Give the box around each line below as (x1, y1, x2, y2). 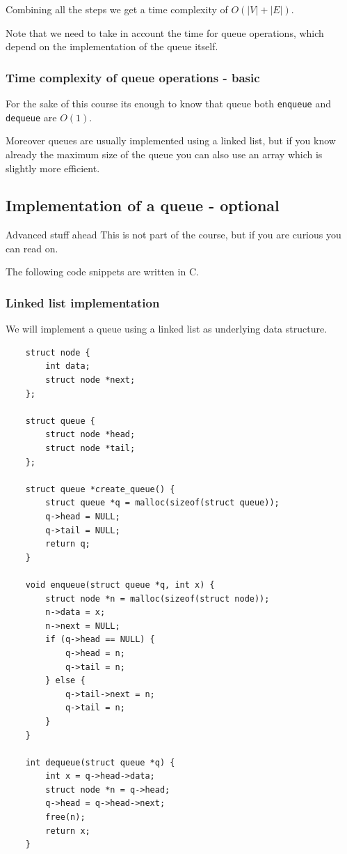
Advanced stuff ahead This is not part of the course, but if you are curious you (6, 227, 341, 242)
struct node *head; (45, 429, 136, 440)
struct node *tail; (45, 443, 136, 454)
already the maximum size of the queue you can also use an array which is (6, 146, 323, 161)
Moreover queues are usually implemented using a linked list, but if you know (6, 133, 336, 148)
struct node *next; (45, 375, 136, 386)
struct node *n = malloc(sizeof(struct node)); (45, 593, 270, 604)
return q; (45, 539, 90, 549)
